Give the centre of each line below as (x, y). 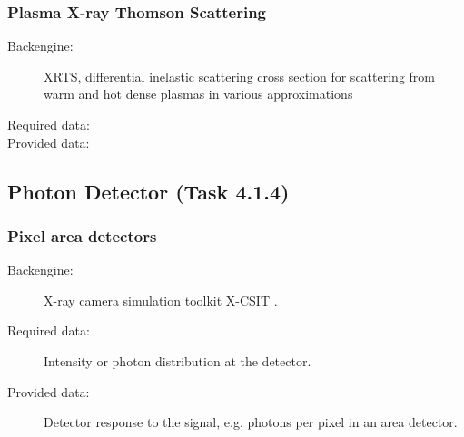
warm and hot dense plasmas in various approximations (198, 94)
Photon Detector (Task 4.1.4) (148, 191)
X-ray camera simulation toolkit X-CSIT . (161, 300)
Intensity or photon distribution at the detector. (178, 360)
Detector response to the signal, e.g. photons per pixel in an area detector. (251, 422)
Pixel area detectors (82, 235)
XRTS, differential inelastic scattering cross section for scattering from (239, 76)
